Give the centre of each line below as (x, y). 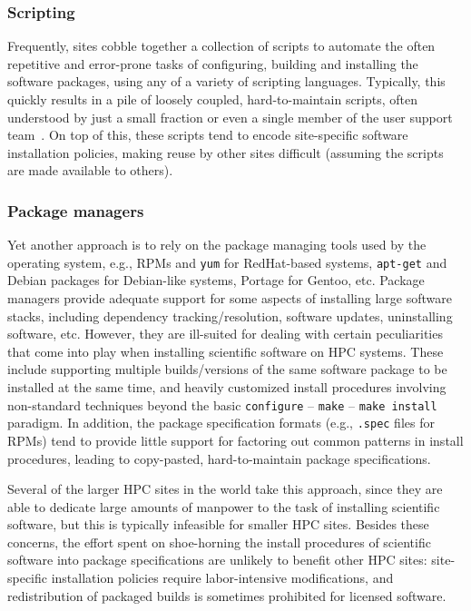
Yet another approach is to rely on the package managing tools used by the (217, 245)
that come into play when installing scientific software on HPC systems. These (226, 351)
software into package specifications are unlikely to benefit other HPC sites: (217, 560)
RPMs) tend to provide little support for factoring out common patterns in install (235, 440)
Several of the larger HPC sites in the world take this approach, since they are (225, 489)
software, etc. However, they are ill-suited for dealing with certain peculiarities (225, 334)
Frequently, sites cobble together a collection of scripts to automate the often (221, 46)
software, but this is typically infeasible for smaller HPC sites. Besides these (218, 524)
